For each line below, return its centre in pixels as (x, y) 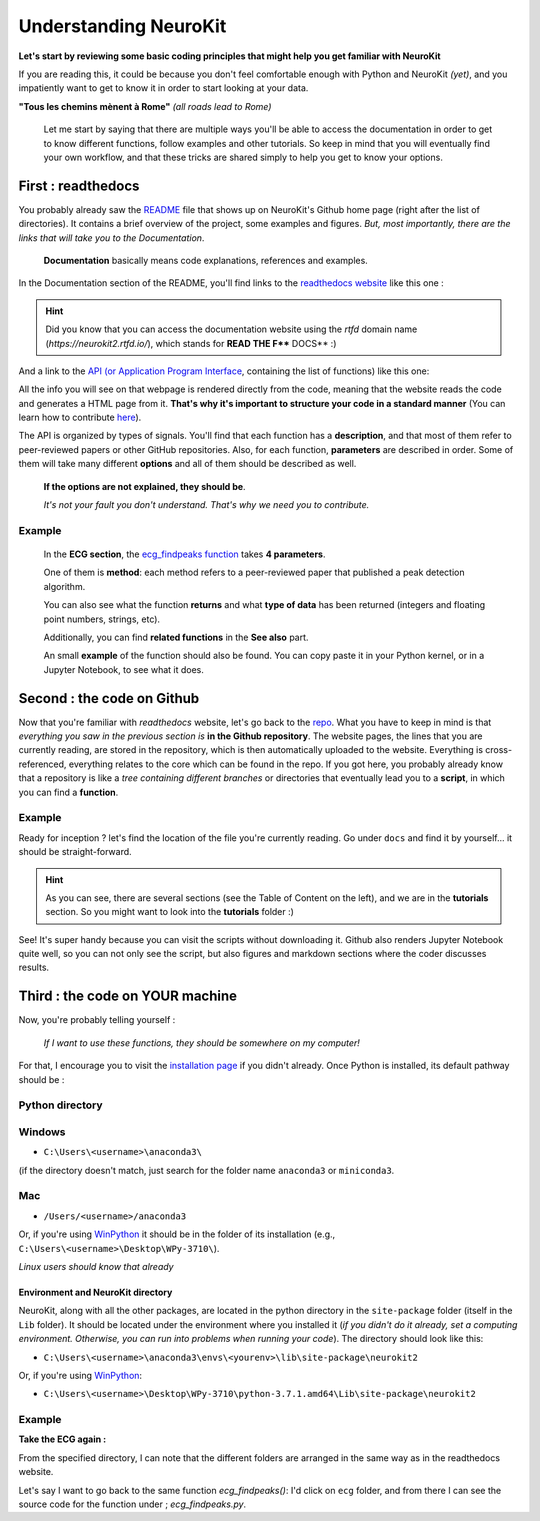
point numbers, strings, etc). (101, 619)
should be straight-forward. (75, 852)
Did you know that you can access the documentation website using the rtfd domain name (231, 329)
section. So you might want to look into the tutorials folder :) (170, 912)
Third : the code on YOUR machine (128, 996)
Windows (42, 1132)
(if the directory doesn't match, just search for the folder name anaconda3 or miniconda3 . (206, 1170)
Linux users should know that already (96, 1266)
